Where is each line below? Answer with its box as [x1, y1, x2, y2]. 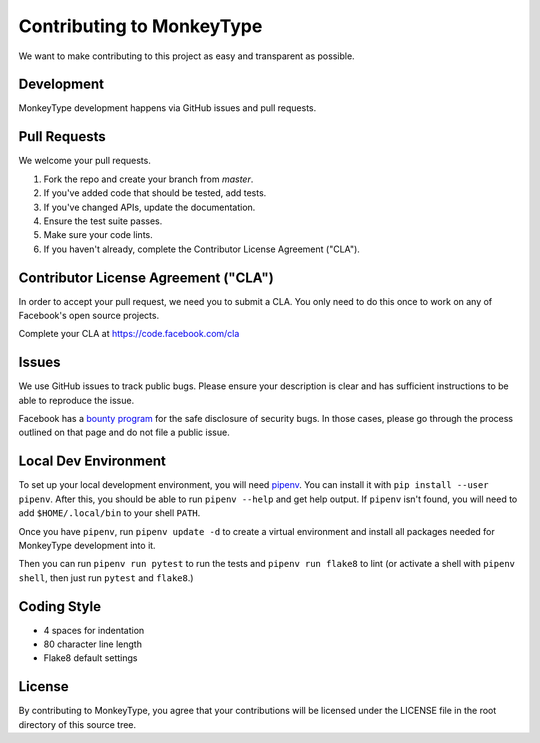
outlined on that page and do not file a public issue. [18, 426, 230, 439]
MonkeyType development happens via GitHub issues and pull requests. [18, 102, 317, 114]
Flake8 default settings [43, 652, 138, 664]
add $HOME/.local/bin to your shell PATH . [18, 507, 201, 519]
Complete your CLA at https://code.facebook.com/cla [18, 328, 240, 340]
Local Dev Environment [18, 453, 167, 470]
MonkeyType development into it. [18, 539, 156, 551]
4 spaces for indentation [43, 624, 145, 636]
